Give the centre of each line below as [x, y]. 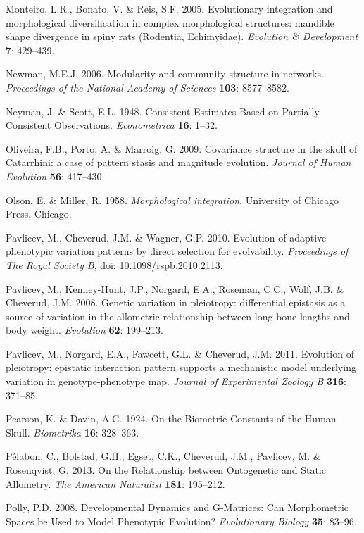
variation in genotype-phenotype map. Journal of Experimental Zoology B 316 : [176, 381]
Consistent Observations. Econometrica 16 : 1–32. [112, 125]
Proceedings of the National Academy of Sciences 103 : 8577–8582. [148, 87]
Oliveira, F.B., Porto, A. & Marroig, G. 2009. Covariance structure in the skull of [182, 148]
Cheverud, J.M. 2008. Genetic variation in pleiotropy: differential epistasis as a [176, 302]
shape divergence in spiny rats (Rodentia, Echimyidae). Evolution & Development [182, 36]
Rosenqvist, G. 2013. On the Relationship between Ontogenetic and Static [166, 470]
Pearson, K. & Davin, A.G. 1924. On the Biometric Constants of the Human [171, 419]
